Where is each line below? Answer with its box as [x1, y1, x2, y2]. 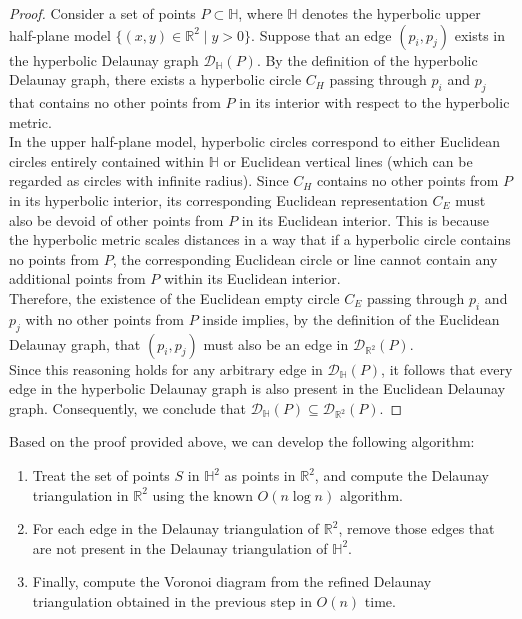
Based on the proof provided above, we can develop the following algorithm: [9, 431, 475, 452]
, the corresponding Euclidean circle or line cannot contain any [112, 248, 498, 269]
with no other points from [25, 308, 184, 329]
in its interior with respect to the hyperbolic [239, 91, 510, 112]
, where [238, 3, 283, 23]
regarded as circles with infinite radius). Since [9, 170, 289, 191]
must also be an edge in [203, 333, 349, 354]
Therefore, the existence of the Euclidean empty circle [9, 287, 340, 308]
